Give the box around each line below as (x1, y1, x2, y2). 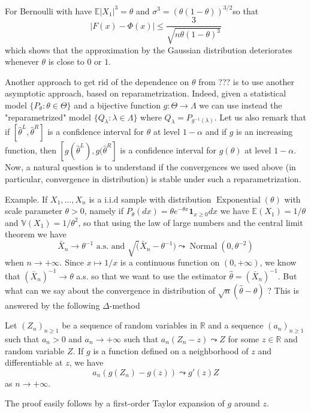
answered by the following (5, 299, 100, 311)
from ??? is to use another (198, 75, 294, 88)
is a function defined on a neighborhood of (93, 344, 249, 357)
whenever (5, 55, 39, 68)
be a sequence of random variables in (62, 319, 197, 331)
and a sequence (208, 319, 264, 331)
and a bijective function (74, 98, 161, 111)
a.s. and (96, 242, 125, 251)
